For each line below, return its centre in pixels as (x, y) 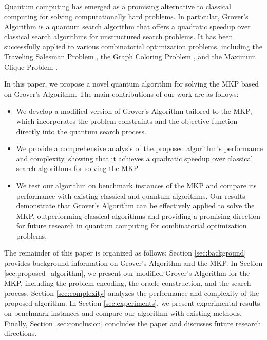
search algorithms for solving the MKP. (78, 168)
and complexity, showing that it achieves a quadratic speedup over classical (135, 158)
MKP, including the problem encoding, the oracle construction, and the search (128, 283)
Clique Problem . (31, 66)
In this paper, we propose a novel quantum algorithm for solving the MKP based (132, 84)
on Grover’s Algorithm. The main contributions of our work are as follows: (121, 93)
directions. (21, 333)
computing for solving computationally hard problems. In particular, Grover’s (126, 16)
